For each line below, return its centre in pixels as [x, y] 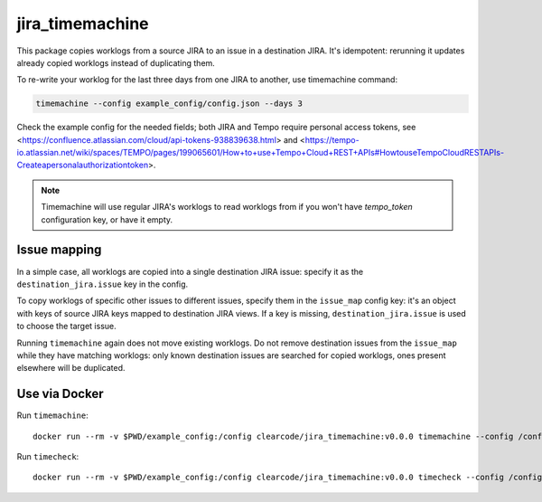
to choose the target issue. [66, 327]
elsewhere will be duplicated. [71, 368]
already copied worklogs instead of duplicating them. [116, 62]
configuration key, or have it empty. [107, 219]
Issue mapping [59, 250]
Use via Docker [60, 394]
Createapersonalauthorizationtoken [83, 165]
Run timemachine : [53, 415]
